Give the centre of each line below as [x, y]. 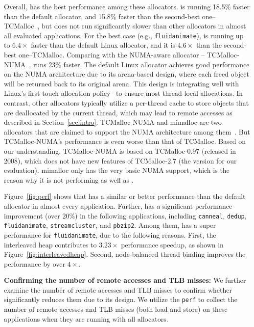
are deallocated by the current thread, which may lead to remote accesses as [118, 112]
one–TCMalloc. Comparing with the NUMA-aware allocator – [112, 55]
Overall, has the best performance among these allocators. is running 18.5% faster [127, 6]
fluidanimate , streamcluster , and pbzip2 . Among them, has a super [110, 225]
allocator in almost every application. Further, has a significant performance [118, 205]
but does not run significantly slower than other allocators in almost [144, 26]
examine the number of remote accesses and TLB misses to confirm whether [118, 289]
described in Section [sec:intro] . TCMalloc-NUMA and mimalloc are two [113, 122]
